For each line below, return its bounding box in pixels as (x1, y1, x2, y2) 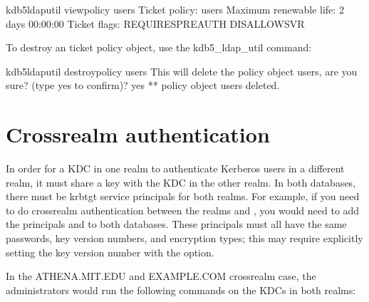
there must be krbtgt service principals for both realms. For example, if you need (6, 189, 360, 204)
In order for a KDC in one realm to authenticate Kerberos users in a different (6, 161, 345, 176)
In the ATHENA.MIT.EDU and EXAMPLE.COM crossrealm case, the (6, 269, 316, 283)
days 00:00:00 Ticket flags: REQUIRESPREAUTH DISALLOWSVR (6, 16, 305, 31)
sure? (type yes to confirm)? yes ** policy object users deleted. (6, 78, 280, 93)
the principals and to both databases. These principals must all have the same (6, 217, 347, 231)
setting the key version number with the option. (6, 244, 214, 259)
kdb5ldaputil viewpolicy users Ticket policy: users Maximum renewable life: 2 (6, 2, 344, 16)
